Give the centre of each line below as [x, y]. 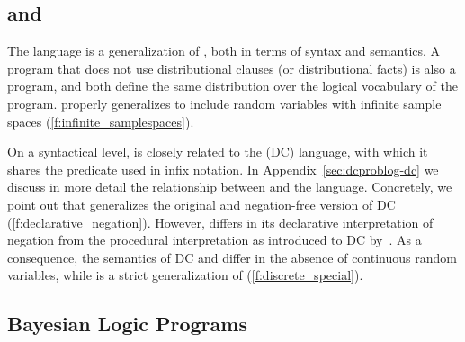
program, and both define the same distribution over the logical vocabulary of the [232, 86]
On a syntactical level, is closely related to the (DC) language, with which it [218, 152]
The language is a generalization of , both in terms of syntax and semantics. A [224, 51]
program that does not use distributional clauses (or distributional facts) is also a [232, 68]
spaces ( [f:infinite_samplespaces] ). [101, 121]
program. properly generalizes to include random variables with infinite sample [224, 103]
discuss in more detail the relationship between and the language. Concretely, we [230, 187]
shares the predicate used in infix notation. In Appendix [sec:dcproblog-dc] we [223, 169]
